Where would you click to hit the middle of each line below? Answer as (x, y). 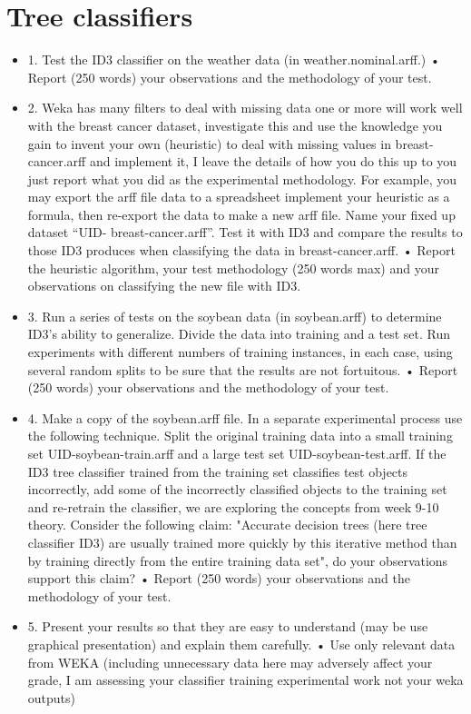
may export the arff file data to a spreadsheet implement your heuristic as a (239, 197)
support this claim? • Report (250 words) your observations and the (219, 578)
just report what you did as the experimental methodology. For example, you (242, 178)
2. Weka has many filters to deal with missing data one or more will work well (245, 108)
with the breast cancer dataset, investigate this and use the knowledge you (235, 125)
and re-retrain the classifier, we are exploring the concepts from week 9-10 (233, 506)
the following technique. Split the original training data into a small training (240, 436)
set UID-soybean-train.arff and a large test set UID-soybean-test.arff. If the (237, 453)
